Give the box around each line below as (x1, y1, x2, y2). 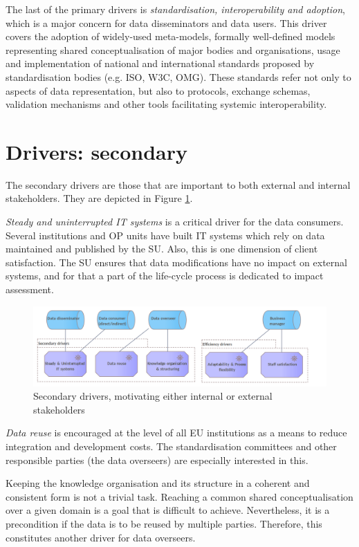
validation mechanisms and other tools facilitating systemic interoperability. (6, 97, 327, 111)
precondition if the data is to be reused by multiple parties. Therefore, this (6, 516, 322, 530)
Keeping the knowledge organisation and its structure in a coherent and (6, 476, 310, 490)
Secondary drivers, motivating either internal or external (33, 389, 273, 403)
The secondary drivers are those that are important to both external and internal (6, 177, 351, 192)
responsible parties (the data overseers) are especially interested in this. (6, 452, 309, 467)
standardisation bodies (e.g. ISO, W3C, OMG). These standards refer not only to (6, 69, 351, 84)
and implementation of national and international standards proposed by (6, 56, 315, 71)
